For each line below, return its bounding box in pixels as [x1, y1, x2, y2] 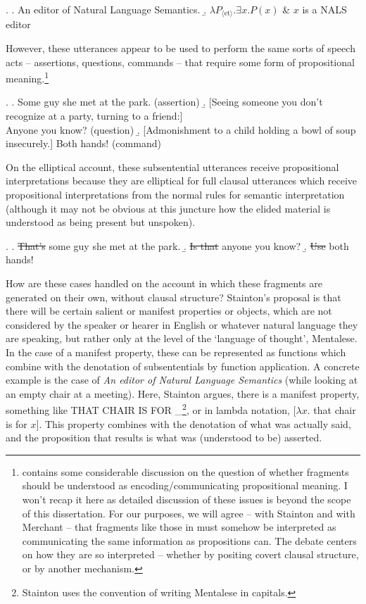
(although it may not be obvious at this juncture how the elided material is [6, 201, 331, 215]
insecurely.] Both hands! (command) [6, 136, 161, 151]
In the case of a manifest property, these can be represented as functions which [6, 344, 346, 359]
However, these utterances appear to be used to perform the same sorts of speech [6, 41, 355, 56]
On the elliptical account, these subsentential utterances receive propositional [6, 159, 339, 174]
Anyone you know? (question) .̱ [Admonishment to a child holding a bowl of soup [6, 122, 356, 137]
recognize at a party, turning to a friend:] [6, 108, 183, 123]
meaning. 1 [6, 69, 49, 85]
